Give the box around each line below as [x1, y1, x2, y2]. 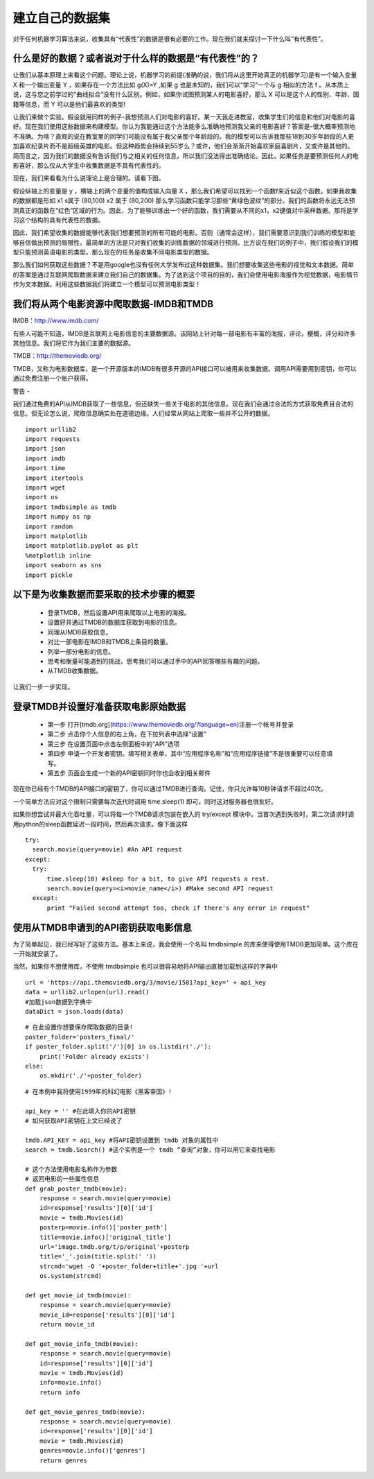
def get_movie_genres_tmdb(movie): [25, 1408, 146, 1416]
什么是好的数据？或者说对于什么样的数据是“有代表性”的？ [12, 53, 260, 64]
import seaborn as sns [25, 562, 103, 569]
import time [25, 465, 66, 472]
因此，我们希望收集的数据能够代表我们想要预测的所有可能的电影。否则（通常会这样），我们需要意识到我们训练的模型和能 [12, 229, 356, 237]
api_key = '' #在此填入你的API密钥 [25, 1107, 136, 1115]
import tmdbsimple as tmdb [25, 503, 117, 511]
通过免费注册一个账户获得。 [12, 374, 92, 383]
